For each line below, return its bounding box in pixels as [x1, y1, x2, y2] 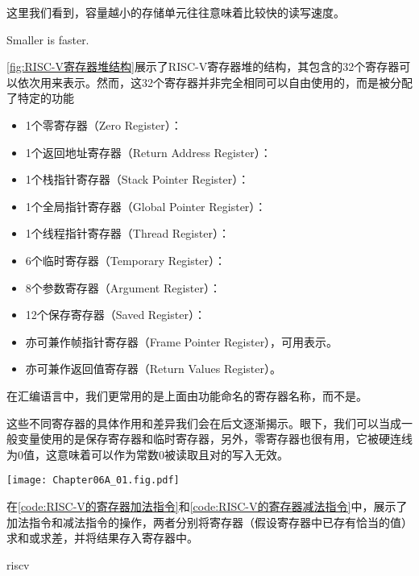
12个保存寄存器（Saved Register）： [25, 306, 205, 323]
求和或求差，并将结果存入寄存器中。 [6, 529, 198, 546]
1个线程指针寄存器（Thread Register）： [25, 225, 230, 242]
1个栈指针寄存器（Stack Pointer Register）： [25, 171, 250, 188]
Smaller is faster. [6, 31, 89, 48]
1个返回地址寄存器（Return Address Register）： [25, 143, 272, 160]
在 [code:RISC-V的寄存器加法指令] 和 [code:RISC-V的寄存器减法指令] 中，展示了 [6, 497, 408, 514]
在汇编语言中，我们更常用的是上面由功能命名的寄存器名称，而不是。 [6, 387, 367, 404]
